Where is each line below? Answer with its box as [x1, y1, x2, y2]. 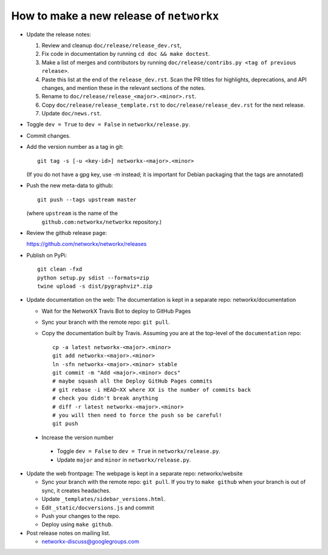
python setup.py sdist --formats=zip [37, 274, 150, 281]
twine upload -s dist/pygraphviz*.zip [37, 282, 153, 290]
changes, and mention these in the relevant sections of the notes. [41, 84, 206, 91]
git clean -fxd [37, 266, 83, 273]
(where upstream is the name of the [26, 209, 118, 217]
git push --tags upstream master [37, 196, 137, 203]
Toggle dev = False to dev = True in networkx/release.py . [56, 448, 221, 455]
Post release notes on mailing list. [26, 529, 111, 537]
